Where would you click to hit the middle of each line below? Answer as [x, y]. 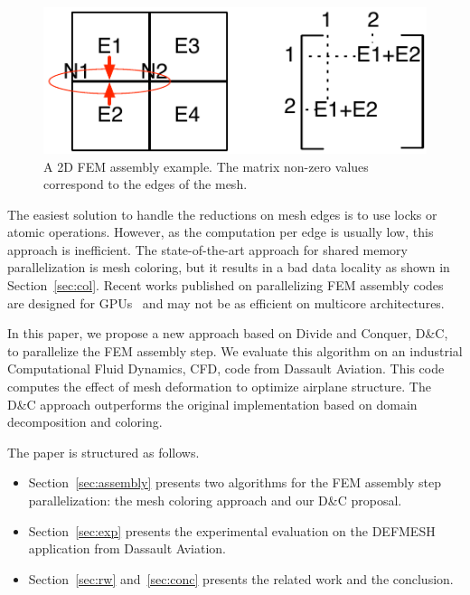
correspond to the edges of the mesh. [146, 184]
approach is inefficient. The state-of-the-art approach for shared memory [208, 249]
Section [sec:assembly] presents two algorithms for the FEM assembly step [235, 482]
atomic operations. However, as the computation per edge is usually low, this [221, 232]
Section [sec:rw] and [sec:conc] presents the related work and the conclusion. [241, 578]
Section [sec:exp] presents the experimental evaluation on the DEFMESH [232, 530]
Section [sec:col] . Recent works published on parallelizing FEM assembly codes [226, 285]
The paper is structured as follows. [103, 452]
